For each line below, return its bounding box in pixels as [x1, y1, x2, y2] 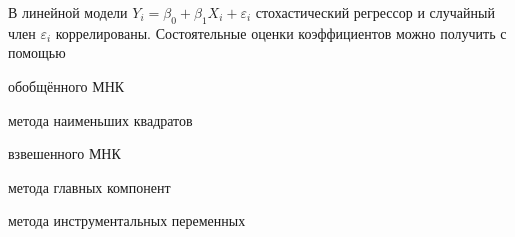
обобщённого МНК [8, 75, 125, 96]
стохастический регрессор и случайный [255, 2, 495, 22]
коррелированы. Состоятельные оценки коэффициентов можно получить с [55, 22, 507, 43]
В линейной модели [8, 2, 128, 22]
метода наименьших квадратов [8, 109, 193, 130]
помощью [8, 42, 66, 63]
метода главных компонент [8, 176, 171, 197]
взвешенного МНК [8, 143, 121, 164]
